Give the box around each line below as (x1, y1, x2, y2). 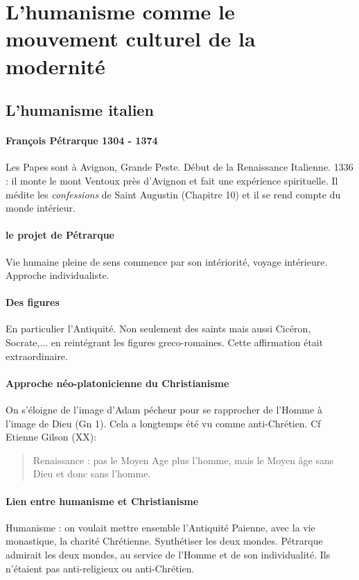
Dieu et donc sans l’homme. (33, 466, 151, 481)
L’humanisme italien (6, 99, 154, 121)
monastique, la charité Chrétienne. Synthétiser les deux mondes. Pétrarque (6, 534, 323, 548)
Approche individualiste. (6, 268, 110, 282)
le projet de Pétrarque (6, 228, 114, 242)
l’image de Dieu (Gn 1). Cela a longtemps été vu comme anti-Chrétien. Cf (6, 416, 321, 430)
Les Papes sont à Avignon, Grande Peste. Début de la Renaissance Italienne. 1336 (6, 160, 353, 174)
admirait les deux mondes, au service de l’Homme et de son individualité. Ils (6, 547, 331, 562)
